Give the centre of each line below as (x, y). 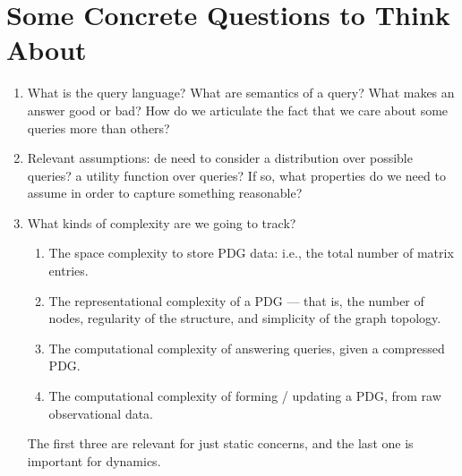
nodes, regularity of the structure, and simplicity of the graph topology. (245, 318)
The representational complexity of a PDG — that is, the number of (236, 300)
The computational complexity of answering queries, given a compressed (247, 348)
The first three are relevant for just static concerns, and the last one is (220, 443)
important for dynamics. (94, 460)
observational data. (101, 413)
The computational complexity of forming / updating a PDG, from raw (245, 396)
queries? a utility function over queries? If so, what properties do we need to (236, 175)
